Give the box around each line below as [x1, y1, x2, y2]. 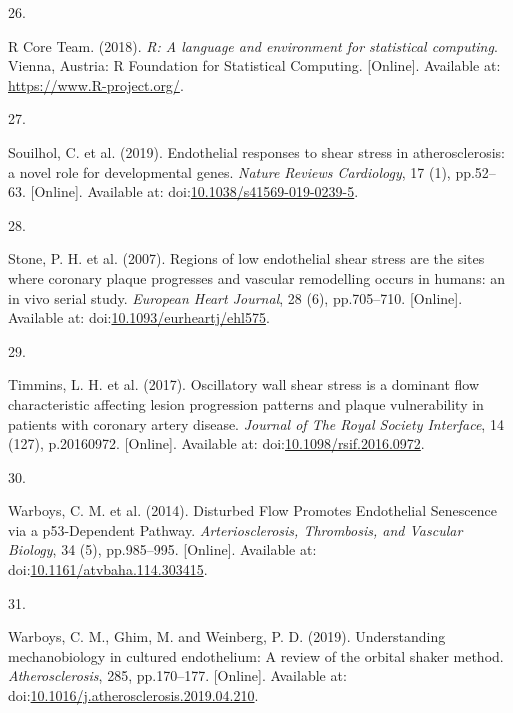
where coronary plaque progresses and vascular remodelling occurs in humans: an [8, 267, 505, 288]
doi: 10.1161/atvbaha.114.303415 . [8, 559, 208, 580]
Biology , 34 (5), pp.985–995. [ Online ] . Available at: [8, 539, 317, 560]
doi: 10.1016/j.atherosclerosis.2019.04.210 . [8, 685, 259, 706]
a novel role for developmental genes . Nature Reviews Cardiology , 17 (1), [8, 161, 451, 182]
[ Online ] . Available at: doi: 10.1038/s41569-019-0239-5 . [30, 181, 359, 202]
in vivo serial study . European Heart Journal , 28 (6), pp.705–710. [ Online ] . [8, 287, 463, 308]
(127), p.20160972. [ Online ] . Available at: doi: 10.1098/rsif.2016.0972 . [8, 433, 425, 454]
